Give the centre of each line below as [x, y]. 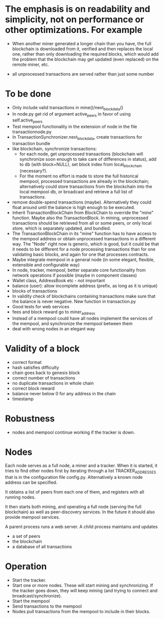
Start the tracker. [29, 580]
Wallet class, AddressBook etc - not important [59, 280]
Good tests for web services [41, 306]
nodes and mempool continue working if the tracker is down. [73, 432]
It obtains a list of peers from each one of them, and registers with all [75, 492]
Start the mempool [31, 601]
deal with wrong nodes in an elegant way [54, 328]
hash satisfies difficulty [35, 367]
